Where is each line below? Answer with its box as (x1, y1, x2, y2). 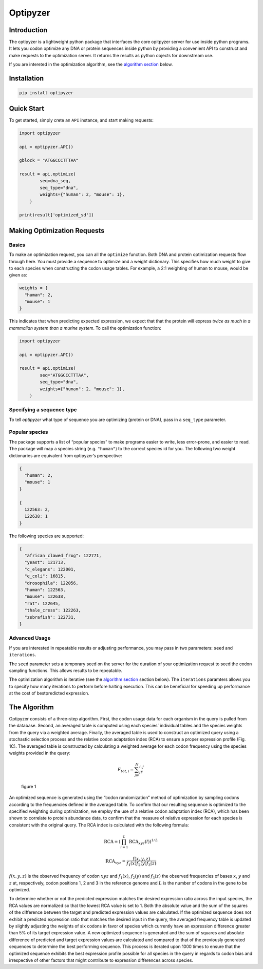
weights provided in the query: (9, 750, 71, 756)
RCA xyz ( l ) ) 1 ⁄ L (129, 838, 158, 845)
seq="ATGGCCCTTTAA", (39, 372, 89, 378)
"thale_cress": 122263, (24, 608, 81, 613)
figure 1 (21, 783, 37, 789)
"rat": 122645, (24, 601, 61, 606)
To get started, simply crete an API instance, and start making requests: (9, 117, 153, 123)
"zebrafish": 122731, (24, 614, 76, 620)
